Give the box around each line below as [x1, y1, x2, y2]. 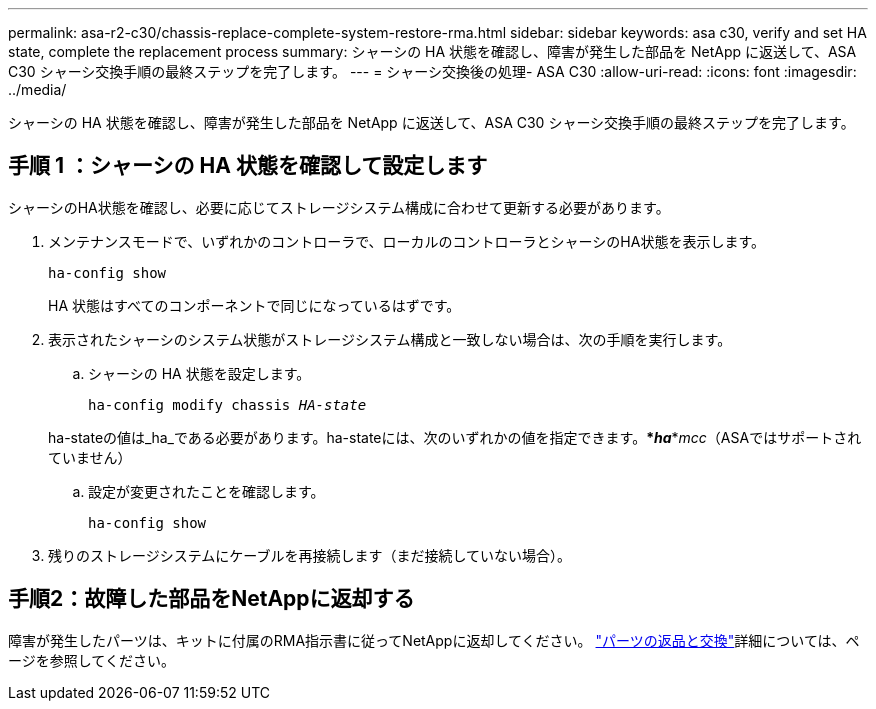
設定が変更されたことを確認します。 [88, 482, 325, 500]
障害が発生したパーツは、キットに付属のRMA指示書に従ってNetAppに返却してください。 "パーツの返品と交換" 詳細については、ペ [8, 631, 860, 649]
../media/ [8, 81, 67, 98]
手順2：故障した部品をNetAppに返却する [8, 586, 415, 612]
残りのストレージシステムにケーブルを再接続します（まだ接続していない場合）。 [48, 546, 572, 564]
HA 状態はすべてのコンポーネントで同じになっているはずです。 [48, 296, 461, 314]
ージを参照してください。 [8, 651, 175, 669]
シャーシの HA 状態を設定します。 [88, 364, 311, 382]
